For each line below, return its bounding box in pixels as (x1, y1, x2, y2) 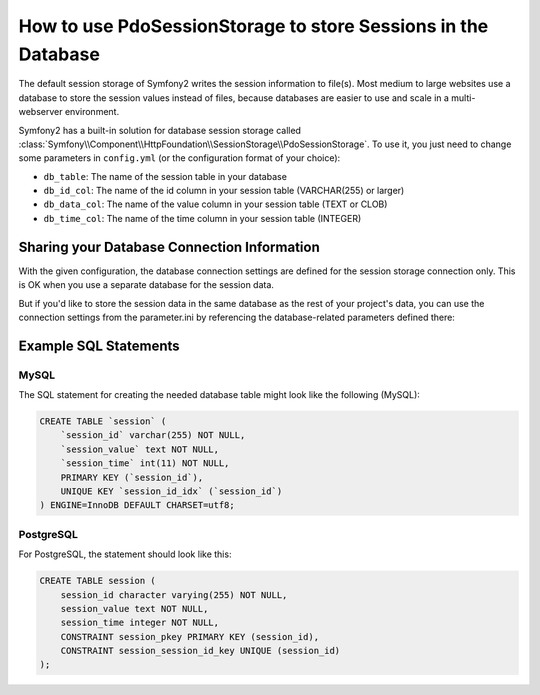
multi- (451, 91, 476, 104)
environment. (64, 106, 120, 118)
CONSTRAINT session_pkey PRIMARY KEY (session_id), (60, 631, 320, 642)
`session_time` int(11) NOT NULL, (60, 458, 230, 469)
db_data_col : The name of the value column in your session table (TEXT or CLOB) (43, 198, 388, 210)
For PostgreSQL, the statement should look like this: (18, 548, 232, 560)
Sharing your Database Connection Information (18, 238, 320, 255)
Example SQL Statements (18, 337, 180, 354)
